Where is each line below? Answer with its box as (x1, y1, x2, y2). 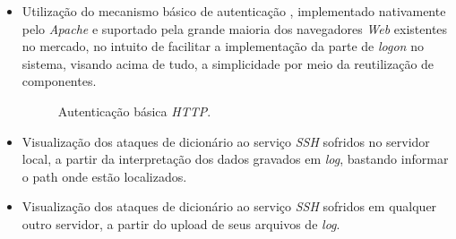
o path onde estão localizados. (22, 166, 187, 185)
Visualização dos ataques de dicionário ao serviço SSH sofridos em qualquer (22, 197, 437, 216)
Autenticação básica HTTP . (57, 101, 211, 120)
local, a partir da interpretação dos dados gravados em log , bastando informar (22, 149, 449, 168)
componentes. (22, 72, 97, 90)
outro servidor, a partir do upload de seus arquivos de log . (22, 214, 340, 233)
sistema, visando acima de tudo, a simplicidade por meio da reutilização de (22, 54, 434, 73)
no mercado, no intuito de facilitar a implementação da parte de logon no (22, 37, 424, 55)
